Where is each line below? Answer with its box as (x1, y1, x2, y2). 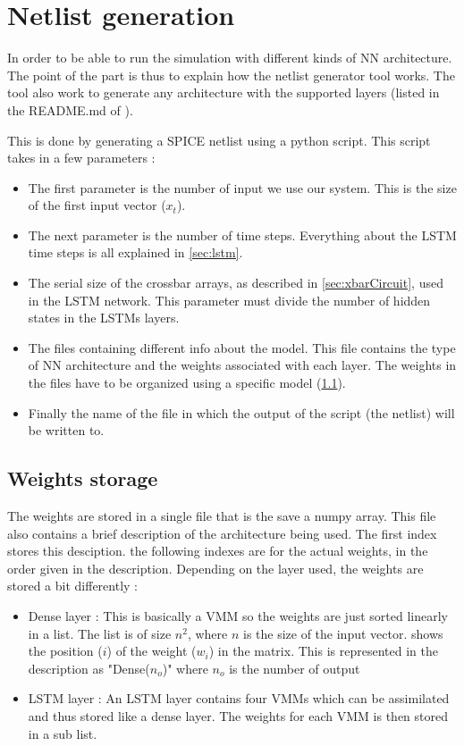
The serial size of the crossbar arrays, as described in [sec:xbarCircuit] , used (28, 273, 443, 292)
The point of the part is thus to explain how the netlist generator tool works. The (7, 65, 455, 84)
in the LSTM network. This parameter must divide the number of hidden (28, 290, 431, 309)
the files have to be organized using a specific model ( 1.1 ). (28, 373, 346, 392)
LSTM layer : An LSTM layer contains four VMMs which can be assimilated (28, 689, 450, 708)
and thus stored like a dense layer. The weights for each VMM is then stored (28, 706, 448, 725)
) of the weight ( (106, 641, 197, 660)
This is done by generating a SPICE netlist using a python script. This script (7, 130, 431, 149)
